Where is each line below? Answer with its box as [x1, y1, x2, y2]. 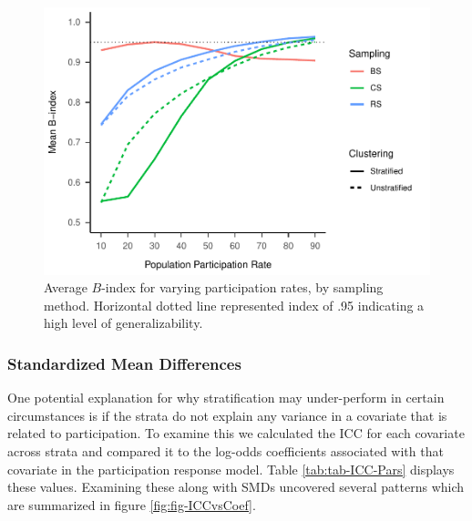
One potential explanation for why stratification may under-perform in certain [7, 388, 445, 407]
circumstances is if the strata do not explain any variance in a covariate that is [7, 405, 447, 424]
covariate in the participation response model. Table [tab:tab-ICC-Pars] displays [7, 459, 455, 478]
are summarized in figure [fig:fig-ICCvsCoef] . [7, 495, 256, 514]
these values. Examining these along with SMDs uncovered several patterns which [7, 477, 465, 496]
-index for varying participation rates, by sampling [101, 278, 384, 297]
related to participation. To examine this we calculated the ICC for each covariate [7, 424, 465, 443]
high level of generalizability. [44, 313, 203, 332]
